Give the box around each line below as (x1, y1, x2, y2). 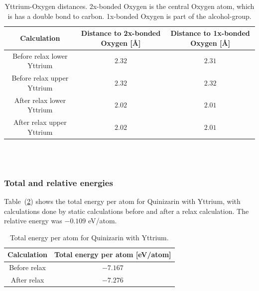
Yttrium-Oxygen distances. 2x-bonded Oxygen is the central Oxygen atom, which (4, 1, 255, 11)
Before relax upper (11, 73, 69, 83)
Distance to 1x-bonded (170, 28, 250, 38)
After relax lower (14, 95, 66, 105)
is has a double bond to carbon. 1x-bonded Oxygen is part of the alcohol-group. (7, 10, 252, 21)
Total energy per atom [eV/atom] (54, 249, 171, 260)
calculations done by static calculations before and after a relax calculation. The (4, 205, 249, 216)
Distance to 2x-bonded (81, 28, 161, 38)
